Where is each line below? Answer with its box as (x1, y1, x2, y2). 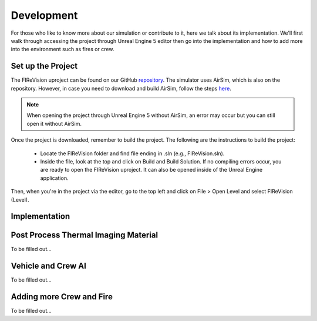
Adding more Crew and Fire (11, 292, 113, 302)
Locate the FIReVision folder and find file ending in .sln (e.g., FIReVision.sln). (40, 150, 225, 157)
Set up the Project (11, 61, 78, 71)
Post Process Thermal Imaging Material (11, 230, 158, 240)
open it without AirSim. (26, 120, 82, 127)
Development (11, 9, 78, 22)
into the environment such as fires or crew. (11, 46, 114, 53)
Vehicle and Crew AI (11, 261, 86, 271)
